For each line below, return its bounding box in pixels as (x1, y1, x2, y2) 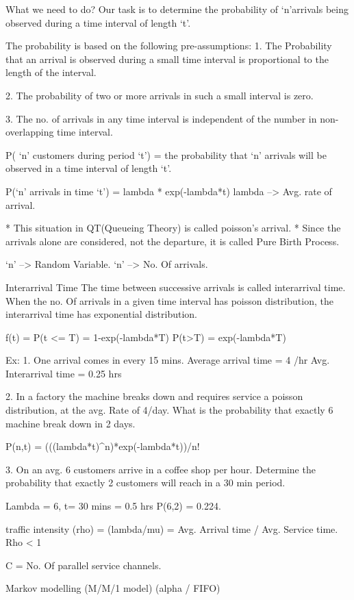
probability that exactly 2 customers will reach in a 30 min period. (5, 475, 286, 490)
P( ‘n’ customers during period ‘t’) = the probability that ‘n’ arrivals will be (5, 147, 327, 162)
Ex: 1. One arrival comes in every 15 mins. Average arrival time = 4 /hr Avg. (5, 353, 330, 367)
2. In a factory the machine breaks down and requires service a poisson (5, 389, 303, 403)
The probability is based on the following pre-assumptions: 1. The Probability (5, 38, 332, 53)
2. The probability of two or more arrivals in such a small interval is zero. (5, 88, 314, 102)
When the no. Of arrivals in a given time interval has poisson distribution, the (5, 293, 333, 308)
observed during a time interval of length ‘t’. (5, 15, 191, 29)
